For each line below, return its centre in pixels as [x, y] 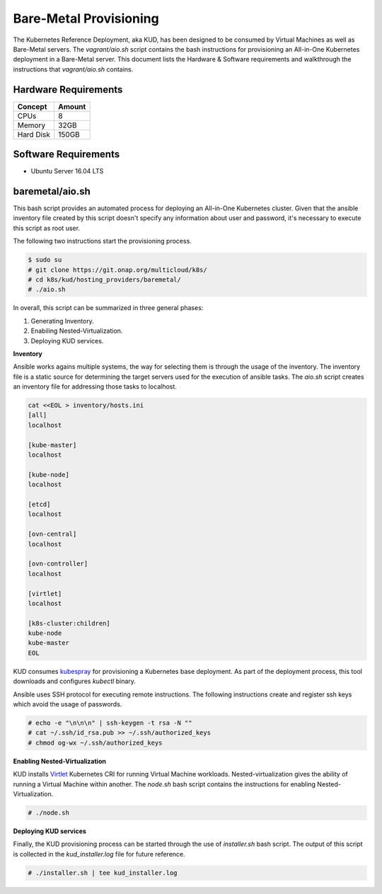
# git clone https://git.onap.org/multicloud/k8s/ [118, 270]
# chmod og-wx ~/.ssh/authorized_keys [95, 743]
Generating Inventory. [63, 321]
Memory [31, 125]
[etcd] [39, 504]
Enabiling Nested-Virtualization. [77, 331]
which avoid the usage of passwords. [68, 704]
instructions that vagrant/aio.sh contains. [73, 69]
